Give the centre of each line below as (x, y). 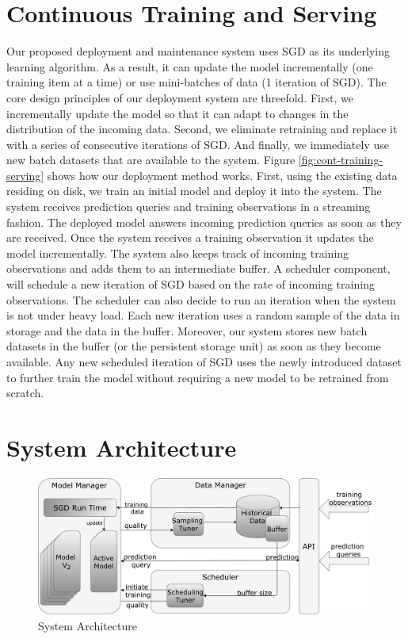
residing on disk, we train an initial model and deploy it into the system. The (194, 191)
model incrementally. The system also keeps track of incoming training (178, 253)
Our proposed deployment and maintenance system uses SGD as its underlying (198, 51)
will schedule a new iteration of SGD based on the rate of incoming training (191, 284)
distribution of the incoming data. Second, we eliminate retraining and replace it (202, 129)
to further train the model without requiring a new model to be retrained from (198, 377)
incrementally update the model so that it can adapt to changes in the (177, 113)
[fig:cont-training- (341, 160)
